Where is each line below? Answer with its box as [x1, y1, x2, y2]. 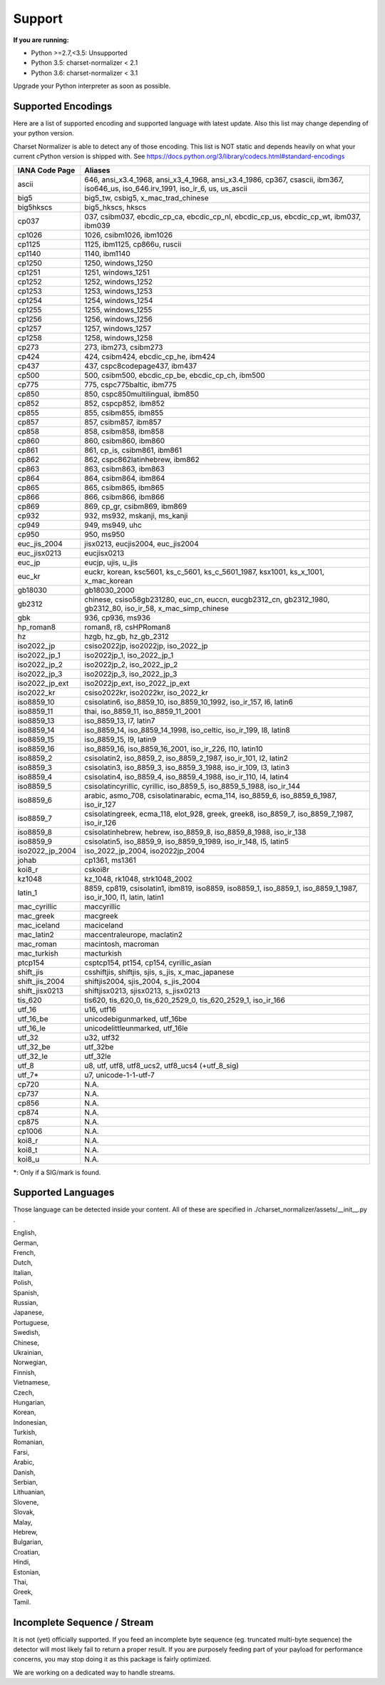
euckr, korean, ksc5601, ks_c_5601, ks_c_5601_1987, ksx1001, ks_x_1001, [84, 567, 324, 577]
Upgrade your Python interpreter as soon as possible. [13, 82, 171, 91]
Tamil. [13, 1597, 31, 1606]
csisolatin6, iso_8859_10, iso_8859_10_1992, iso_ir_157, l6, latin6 [84, 697, 294, 707]
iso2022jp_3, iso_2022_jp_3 [84, 669, 178, 679]
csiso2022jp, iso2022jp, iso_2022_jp [84, 640, 208, 650]
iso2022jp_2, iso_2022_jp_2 [84, 660, 178, 670]
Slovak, [13, 1508, 35, 1517]
